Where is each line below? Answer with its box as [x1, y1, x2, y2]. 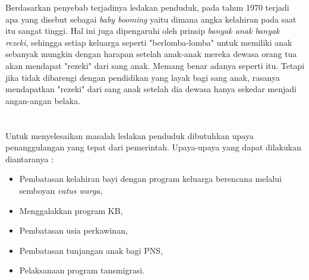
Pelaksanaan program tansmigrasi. [19, 264, 145, 276]
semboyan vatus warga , [19, 184, 103, 196]
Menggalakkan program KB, [19, 204, 123, 216]
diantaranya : [5, 152, 53, 165]
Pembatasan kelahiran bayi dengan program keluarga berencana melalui [19, 172, 282, 185]
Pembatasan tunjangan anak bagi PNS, [19, 244, 163, 256]
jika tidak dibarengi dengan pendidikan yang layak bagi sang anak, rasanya [5, 71, 280, 83]
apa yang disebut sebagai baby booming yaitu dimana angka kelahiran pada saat [5, 12, 297, 25]
